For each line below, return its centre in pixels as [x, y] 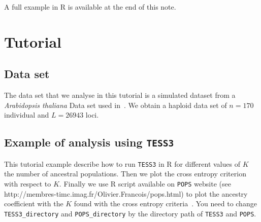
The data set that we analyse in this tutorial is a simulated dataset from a [120, 95]
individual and [27, 115]
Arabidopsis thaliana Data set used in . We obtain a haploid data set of [116, 105]
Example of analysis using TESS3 [89, 142]
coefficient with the [34, 203]
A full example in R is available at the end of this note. [90, 7]
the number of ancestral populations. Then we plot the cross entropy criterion [125, 174]
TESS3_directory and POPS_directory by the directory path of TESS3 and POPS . [130, 213]
